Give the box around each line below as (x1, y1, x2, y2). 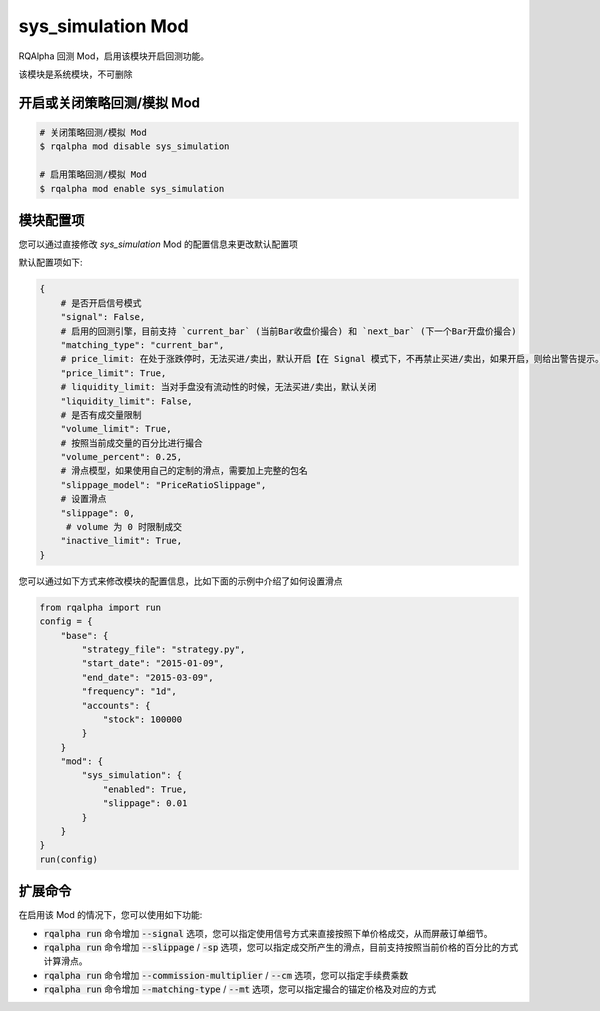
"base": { (60, 630, 109, 641)
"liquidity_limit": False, (60, 395, 194, 407)
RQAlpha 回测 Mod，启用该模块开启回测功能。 (18, 50, 210, 62)
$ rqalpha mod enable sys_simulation (39, 183, 225, 194)
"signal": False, (60, 311, 146, 323)
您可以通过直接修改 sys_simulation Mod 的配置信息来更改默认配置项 (18, 238, 299, 250)
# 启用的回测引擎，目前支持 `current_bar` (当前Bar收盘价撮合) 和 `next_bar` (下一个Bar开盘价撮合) (60, 325, 517, 337)
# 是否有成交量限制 (60, 409, 142, 420)
